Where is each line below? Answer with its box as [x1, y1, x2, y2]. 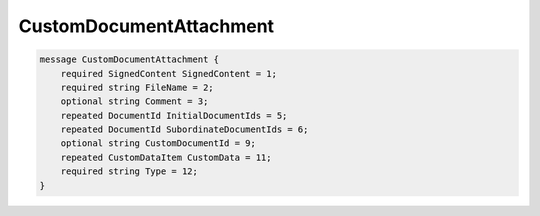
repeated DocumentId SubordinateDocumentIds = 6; [60, 124, 309, 135]
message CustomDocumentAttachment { [39, 54, 220, 65]
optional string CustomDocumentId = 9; [60, 138, 257, 149]
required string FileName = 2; [60, 81, 214, 93]
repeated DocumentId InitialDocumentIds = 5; [60, 110, 288, 121]
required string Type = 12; [60, 166, 199, 177]
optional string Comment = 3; [60, 96, 209, 107]
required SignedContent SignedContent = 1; [60, 68, 277, 79]
